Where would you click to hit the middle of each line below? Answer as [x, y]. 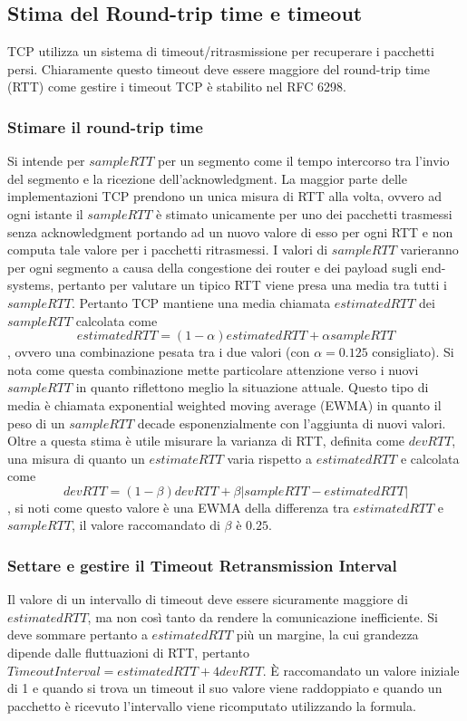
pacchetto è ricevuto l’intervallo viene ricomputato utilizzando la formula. [212, 705]
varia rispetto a [269, 458]
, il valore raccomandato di [146, 525]
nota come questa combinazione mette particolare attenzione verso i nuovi [213, 369]
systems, [31, 285]
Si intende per [46, 161]
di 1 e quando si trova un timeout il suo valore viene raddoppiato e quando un [225, 688]
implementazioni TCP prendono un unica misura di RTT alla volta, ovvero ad [224, 196]
